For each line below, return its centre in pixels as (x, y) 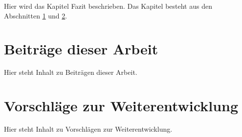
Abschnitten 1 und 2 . (36, 15)
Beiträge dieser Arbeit (81, 49)
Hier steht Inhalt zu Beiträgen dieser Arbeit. (71, 72)
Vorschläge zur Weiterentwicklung (121, 106)
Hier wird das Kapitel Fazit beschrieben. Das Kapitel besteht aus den (108, 6)
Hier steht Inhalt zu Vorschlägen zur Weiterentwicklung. (88, 129)
